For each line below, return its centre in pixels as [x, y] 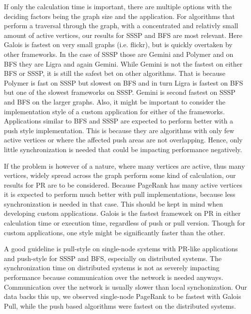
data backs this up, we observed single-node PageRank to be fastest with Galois [123, 296]
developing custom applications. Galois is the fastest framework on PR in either [122, 213]
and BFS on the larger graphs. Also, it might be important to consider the [115, 101]
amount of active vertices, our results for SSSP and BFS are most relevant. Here [123, 35]
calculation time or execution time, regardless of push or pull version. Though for [125, 223]
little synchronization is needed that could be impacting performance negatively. [123, 149]
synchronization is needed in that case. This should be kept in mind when [113, 203]
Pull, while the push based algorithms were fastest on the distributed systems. [120, 305]
